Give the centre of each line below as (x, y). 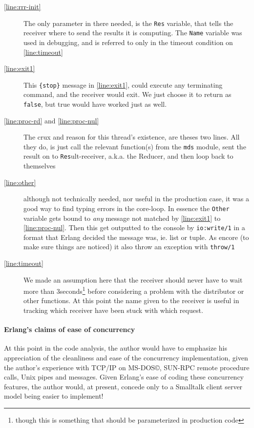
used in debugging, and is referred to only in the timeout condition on (128, 42)
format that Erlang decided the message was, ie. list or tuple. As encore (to (136, 237)
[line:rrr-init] (22, 6)
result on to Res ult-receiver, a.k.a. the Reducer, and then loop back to (128, 156)
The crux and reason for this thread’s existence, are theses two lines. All (132, 137)
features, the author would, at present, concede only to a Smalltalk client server (123, 386)
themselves (40, 166)
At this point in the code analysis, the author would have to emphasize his (116, 348)
